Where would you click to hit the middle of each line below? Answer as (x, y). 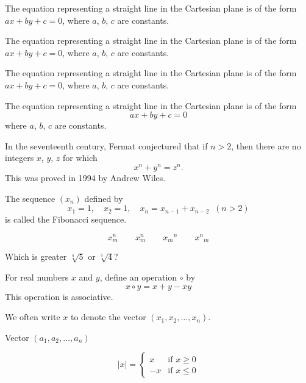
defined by (104, 198)
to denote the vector (108, 317)
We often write (33, 317)
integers (20, 158)
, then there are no (266, 145)
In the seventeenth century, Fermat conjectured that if (106, 145)
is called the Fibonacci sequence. (66, 219)
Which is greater (36, 256)
